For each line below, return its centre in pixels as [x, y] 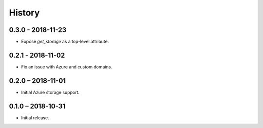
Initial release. [35, 118]
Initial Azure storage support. [50, 92]
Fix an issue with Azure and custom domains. [66, 67]
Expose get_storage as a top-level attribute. [65, 42]
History [24, 13]
